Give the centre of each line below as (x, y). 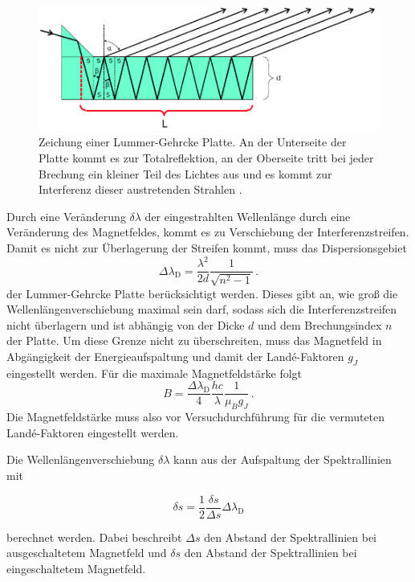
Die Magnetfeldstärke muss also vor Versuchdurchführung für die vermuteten (196, 417)
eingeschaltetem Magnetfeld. (76, 568)
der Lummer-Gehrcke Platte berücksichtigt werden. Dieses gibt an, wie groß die (202, 293)
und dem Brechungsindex (319, 324)
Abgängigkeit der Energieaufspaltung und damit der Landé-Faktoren (175, 356)
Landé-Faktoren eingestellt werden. (93, 432)
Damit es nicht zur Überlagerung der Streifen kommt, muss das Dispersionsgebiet (207, 247)
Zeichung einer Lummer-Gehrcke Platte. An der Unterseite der (193, 142)
